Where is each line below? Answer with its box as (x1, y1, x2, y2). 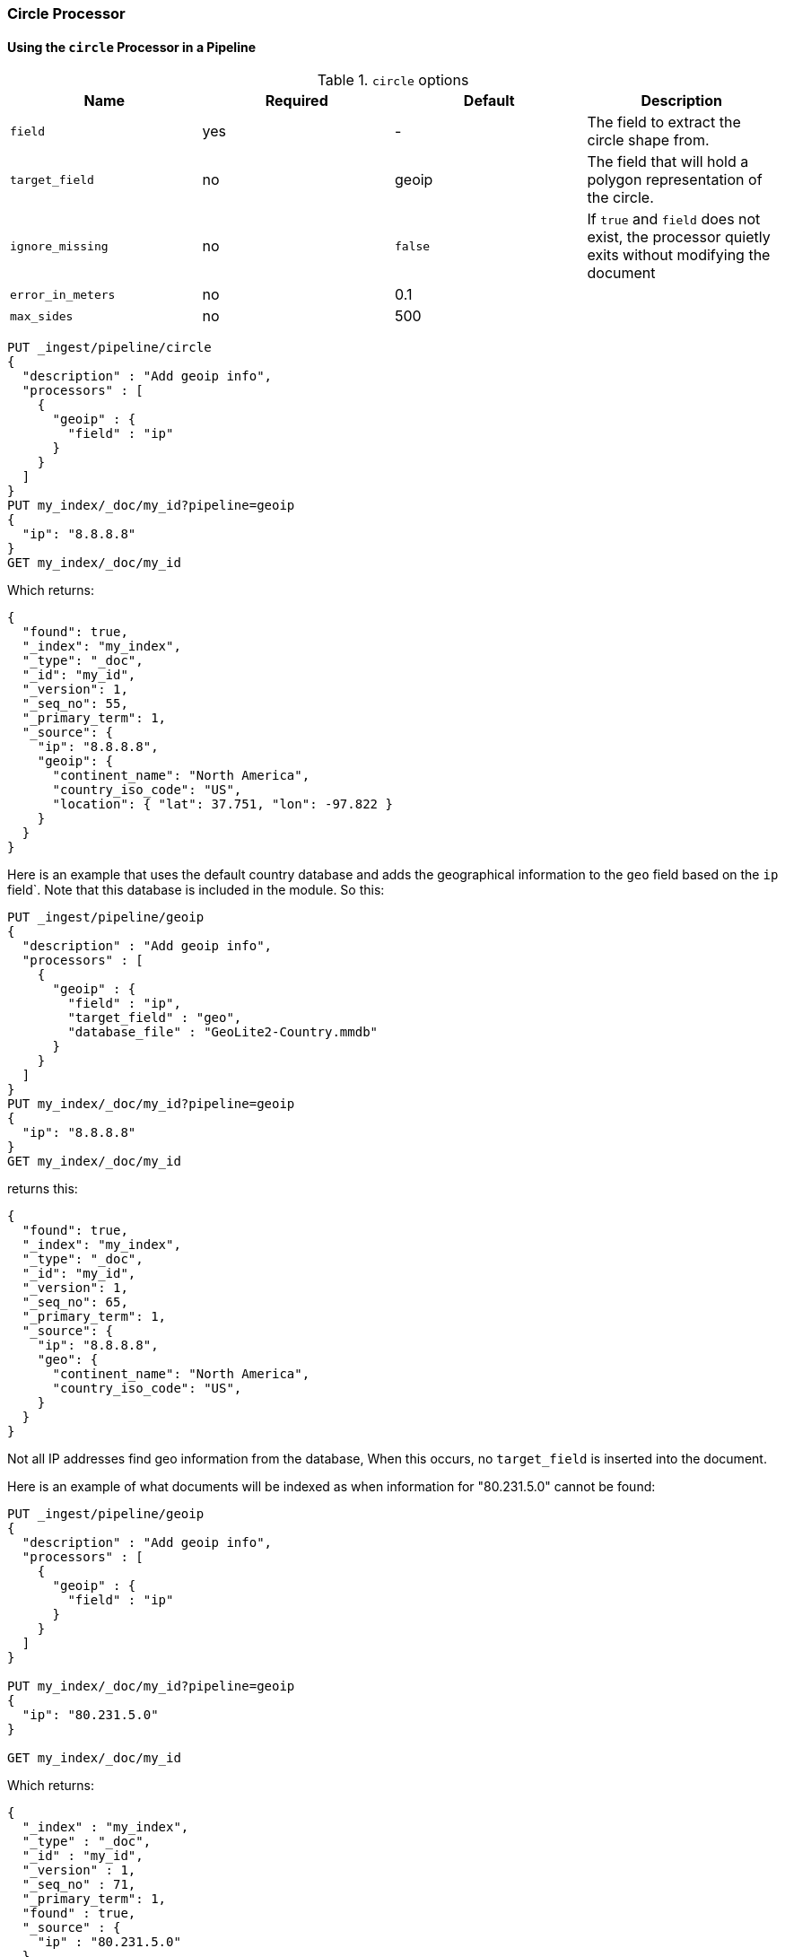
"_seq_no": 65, (22, 1295, 128, 1310)
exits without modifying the (587, 246, 771, 265)
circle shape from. (587, 131, 710, 150)
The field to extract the (587, 113, 741, 132)
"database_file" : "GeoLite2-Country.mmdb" (67, 1025, 379, 1040)
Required (265, 92, 328, 110)
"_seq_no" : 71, (22, 1877, 136, 1892)
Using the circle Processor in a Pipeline (7, 39, 257, 55)
